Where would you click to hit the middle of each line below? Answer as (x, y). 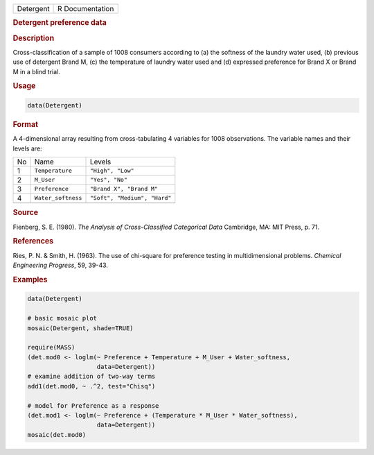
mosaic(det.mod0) (57, 435)
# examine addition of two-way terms (91, 377)
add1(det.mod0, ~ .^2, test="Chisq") (91, 386)
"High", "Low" (112, 171)
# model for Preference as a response (93, 405)
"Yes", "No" (108, 180)
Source (26, 213)
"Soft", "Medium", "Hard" (131, 198)
